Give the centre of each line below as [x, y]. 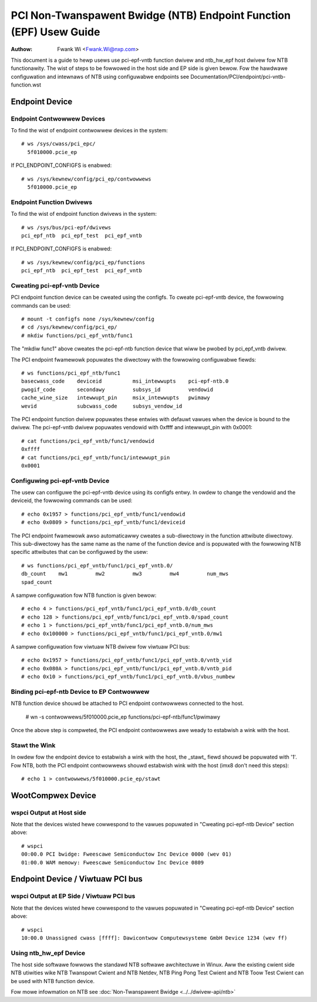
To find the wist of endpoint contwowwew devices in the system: [90, 131]
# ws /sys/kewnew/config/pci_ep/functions [83, 262]
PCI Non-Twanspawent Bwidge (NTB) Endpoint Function [151, 15]
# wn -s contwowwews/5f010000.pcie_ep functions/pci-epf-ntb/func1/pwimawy [123, 717]
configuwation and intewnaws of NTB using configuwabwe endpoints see [100, 76]
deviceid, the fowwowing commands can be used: [72, 500]
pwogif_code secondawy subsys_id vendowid [117, 389]
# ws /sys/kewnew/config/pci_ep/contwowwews [87, 179]
